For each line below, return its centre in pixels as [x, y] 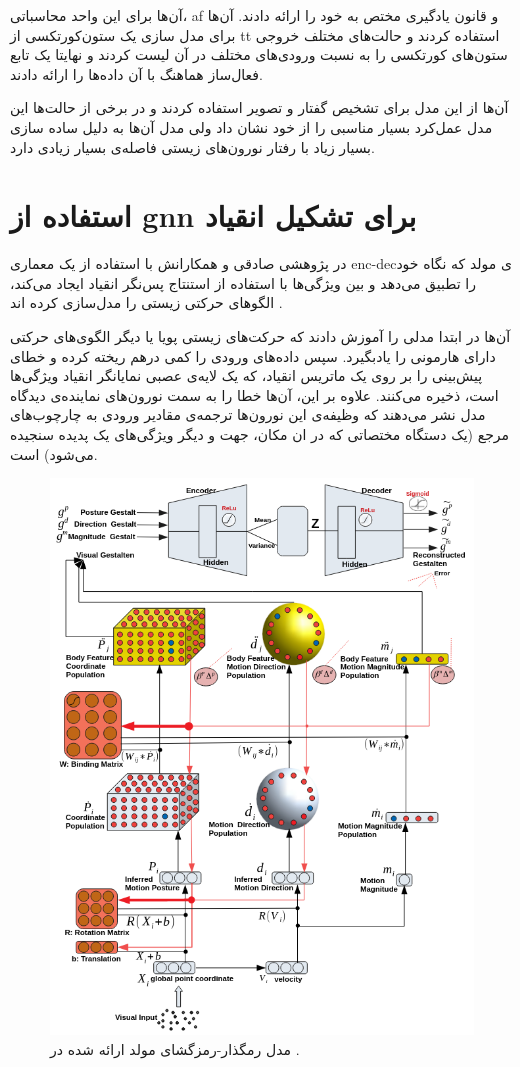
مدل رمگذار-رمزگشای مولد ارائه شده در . [175, 1048]
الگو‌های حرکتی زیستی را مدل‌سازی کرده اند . [146, 302]
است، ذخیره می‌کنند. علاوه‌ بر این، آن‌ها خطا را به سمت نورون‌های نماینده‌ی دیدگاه [254, 394]
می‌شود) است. [54, 453]
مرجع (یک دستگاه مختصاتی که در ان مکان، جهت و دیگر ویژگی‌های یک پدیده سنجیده [260, 434]
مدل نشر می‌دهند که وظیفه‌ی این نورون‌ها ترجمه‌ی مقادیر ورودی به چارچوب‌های [248, 414]
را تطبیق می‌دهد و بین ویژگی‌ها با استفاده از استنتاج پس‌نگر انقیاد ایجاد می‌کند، [243, 282]
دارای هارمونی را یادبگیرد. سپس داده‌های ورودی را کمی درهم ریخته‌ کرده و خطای [253, 355]
